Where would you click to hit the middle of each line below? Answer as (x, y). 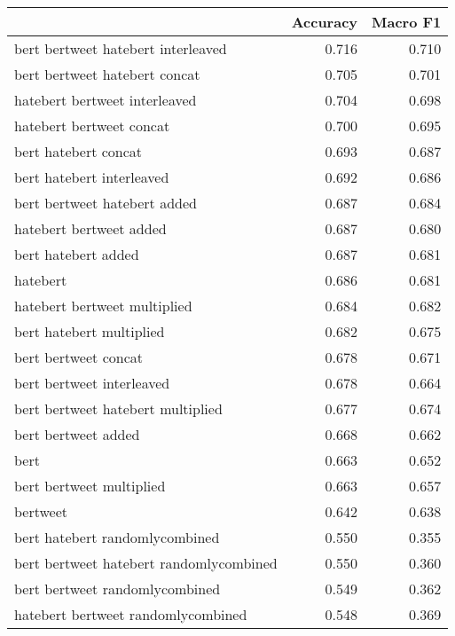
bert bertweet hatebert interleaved (121, 48)
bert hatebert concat (78, 151)
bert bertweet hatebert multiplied (118, 408)
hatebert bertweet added (90, 228)
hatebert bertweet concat (92, 126)
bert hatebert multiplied (90, 331)
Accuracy (325, 22)
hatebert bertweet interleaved (106, 100)
